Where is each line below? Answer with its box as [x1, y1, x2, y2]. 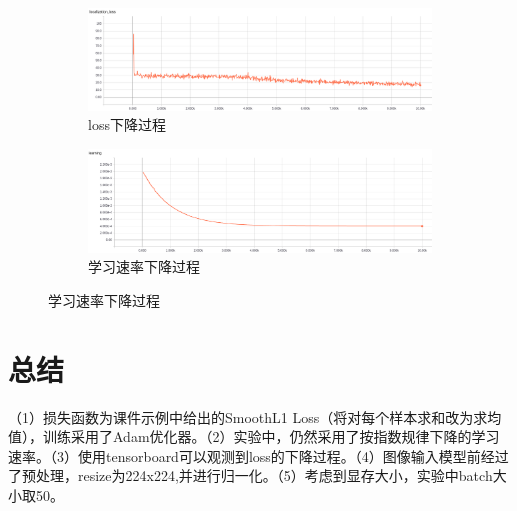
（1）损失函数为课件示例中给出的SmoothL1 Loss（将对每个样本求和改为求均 [8, 406, 502, 427]
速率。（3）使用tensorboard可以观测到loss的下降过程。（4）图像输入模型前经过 [8, 445, 509, 466]
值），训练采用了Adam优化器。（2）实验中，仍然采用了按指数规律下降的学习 [8, 426, 500, 447]
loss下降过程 [88, 114, 166, 135]
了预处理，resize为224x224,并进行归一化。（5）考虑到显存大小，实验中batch [8, 465, 493, 486]
